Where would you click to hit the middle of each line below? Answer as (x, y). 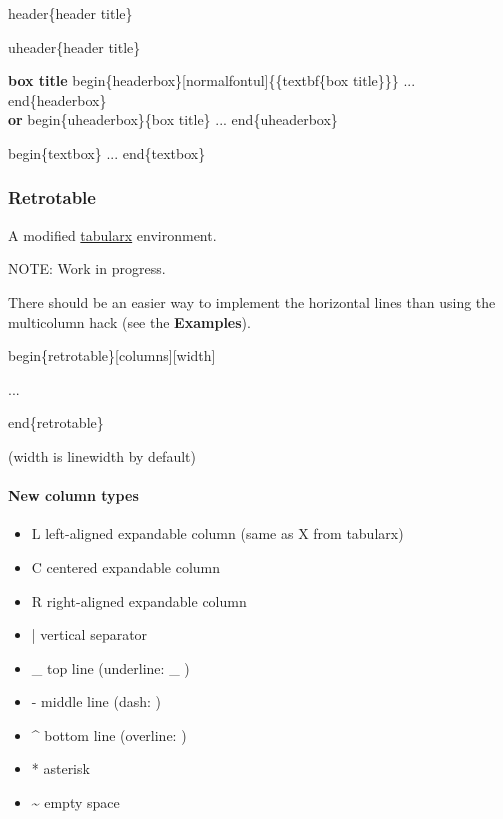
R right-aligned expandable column (139, 600)
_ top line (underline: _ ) (110, 667)
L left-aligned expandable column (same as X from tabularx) (217, 533)
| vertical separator (89, 634)
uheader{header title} (74, 46)
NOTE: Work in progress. (87, 268)
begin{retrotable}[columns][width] (112, 355)
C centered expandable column (126, 566)
